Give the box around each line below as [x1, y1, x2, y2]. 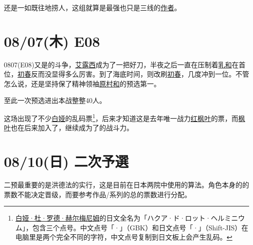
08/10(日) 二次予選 [4, 151, 129, 171]
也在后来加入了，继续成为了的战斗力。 [11, 122, 133, 133]
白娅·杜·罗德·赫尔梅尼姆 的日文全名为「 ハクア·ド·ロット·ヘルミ [15, 213, 232, 223]
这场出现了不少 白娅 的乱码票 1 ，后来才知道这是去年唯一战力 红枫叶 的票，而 [4, 112, 238, 123]
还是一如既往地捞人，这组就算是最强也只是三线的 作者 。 [4, 2, 181, 12]
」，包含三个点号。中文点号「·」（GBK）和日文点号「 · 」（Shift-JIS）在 [22, 222, 249, 232]
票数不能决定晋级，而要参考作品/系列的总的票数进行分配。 [4, 189, 191, 199]
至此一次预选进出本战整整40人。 [4, 95, 106, 105]
